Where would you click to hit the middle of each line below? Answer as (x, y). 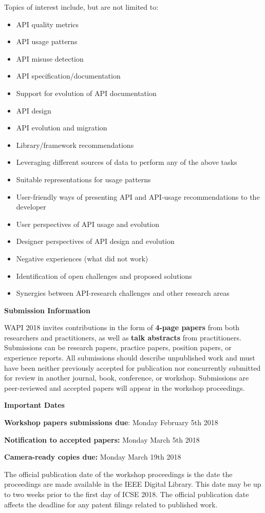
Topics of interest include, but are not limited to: (81, 7)
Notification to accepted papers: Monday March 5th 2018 (102, 439)
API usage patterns (47, 41)
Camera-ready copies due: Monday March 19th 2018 (93, 457)
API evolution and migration (62, 128)
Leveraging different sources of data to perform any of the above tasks (127, 162)
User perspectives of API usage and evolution (88, 224)
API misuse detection (50, 58)
